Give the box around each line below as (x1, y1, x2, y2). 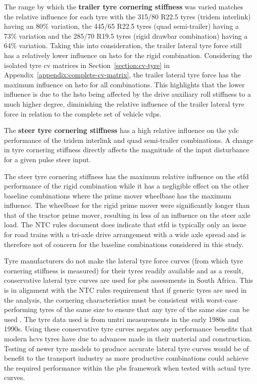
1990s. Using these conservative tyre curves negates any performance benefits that (4, 323, 253, 334)
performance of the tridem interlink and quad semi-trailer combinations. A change (4, 134, 254, 145)
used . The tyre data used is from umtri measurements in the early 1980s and (4, 314, 239, 324)
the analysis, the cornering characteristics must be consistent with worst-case (4, 294, 238, 305)
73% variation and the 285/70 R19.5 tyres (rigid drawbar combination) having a (4, 30, 248, 41)
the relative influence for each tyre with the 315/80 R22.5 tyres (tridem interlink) (4, 11, 251, 21)
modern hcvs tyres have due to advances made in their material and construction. (4, 333, 252, 343)
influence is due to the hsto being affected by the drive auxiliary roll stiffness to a (4, 89, 251, 99)
